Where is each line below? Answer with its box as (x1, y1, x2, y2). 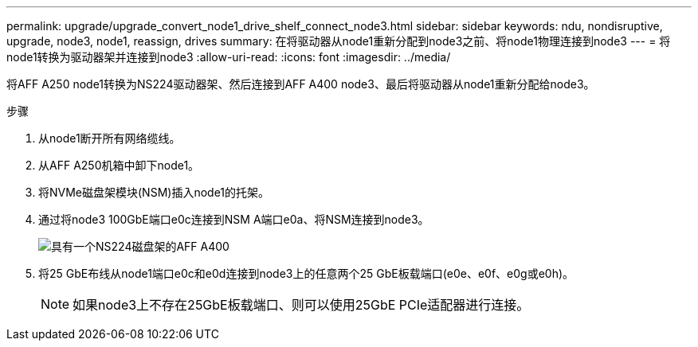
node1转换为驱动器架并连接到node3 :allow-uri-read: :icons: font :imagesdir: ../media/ (6, 50, 451, 64)
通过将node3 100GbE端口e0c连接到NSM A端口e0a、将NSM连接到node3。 (38, 212, 429, 226)
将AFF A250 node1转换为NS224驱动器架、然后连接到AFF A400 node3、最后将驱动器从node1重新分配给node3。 (6, 77, 595, 91)
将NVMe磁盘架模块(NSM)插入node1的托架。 (38, 185, 270, 199)
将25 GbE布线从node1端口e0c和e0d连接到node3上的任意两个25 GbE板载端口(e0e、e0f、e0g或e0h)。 (38, 267, 574, 280)
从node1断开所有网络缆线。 (38, 131, 181, 145)
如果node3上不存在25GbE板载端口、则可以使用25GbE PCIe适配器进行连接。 (73, 297, 530, 313)
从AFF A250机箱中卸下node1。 (38, 158, 200, 172)
